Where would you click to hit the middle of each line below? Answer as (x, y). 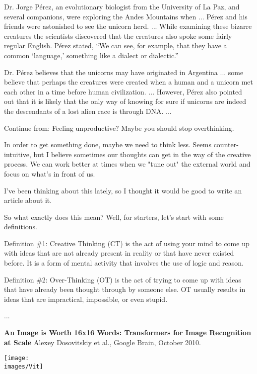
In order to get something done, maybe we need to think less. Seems (108, 144)
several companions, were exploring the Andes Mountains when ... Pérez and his (126, 16)
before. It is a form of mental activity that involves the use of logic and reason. (124, 263)
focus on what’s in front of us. (50, 173)
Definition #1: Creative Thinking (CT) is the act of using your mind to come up (127, 243)
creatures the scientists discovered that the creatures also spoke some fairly (118, 36)
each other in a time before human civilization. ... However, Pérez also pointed (123, 91)
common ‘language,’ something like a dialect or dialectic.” (91, 55)
